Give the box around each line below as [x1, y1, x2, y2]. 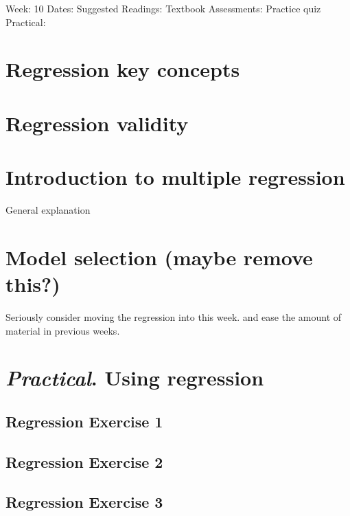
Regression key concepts [5, 55, 240, 83]
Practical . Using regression [5, 363, 264, 392]
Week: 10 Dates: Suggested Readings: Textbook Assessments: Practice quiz [5, 1, 321, 15]
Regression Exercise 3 [5, 491, 163, 513]
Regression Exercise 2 [5, 451, 163, 472]
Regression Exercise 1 [5, 410, 163, 431]
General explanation [5, 203, 91, 217]
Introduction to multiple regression [5, 163, 345, 191]
